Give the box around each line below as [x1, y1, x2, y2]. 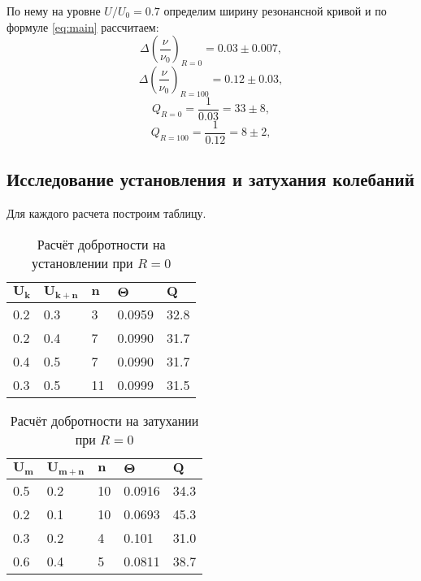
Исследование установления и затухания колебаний [7, 167, 414, 192]
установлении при [32, 253, 133, 272]
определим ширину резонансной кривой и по [163, 2, 387, 19]
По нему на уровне [7, 2, 101, 19]
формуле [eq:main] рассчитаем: [7, 18, 159, 35]
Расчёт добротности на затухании [10, 410, 199, 430]
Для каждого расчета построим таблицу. [7, 205, 206, 222]
